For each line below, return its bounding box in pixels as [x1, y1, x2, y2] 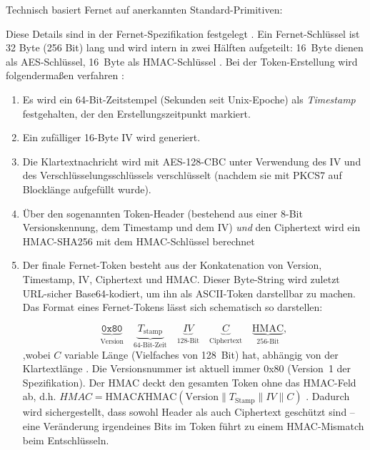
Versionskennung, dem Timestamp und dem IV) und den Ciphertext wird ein [22, 220, 361, 235]
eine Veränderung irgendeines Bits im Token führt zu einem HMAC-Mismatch [22, 418, 364, 433]
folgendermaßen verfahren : [6, 68, 124, 83]
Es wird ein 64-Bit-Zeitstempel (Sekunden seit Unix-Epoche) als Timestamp [22, 91, 356, 106]
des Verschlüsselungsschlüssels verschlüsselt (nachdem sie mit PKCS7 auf [22, 168, 342, 183]
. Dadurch [306, 389, 350, 404]
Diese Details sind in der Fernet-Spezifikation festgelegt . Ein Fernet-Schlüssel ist [6, 26, 360, 41]
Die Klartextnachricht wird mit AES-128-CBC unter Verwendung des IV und [22, 153, 361, 168]
